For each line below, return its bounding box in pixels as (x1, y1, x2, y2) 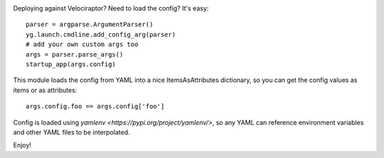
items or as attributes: (13, 86, 78, 94)
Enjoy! (13, 141, 32, 149)
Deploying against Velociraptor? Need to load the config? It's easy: (13, 4, 209, 12)
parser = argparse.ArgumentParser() (26, 21, 154, 28)
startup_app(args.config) (26, 60, 117, 68)
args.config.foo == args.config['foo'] (26, 103, 165, 111)
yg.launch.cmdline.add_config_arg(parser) (26, 30, 176, 38)
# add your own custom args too (26, 40, 139, 49)
